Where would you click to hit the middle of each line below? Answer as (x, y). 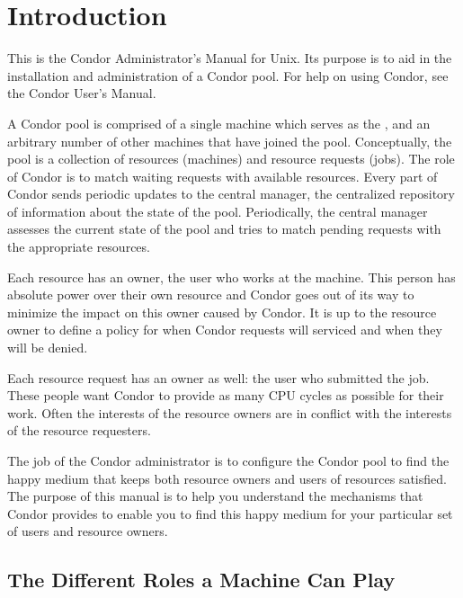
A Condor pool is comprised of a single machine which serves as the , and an (219, 123)
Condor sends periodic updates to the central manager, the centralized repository (231, 194)
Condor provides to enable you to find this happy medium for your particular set (230, 513)
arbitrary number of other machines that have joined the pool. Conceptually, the (230, 141)
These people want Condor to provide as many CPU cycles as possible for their (226, 395)
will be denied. (48, 348)
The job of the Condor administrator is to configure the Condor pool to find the (228, 460)
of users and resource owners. (88, 531)
